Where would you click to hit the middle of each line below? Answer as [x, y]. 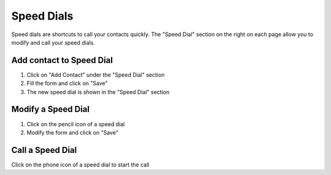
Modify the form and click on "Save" [73, 132]
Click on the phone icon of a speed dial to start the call [80, 165]
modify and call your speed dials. [53, 42]
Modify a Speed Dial [51, 109]
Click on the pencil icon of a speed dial [76, 124]
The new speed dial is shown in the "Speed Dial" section [98, 92]
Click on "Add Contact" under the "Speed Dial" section [96, 75]
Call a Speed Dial [44, 150]
